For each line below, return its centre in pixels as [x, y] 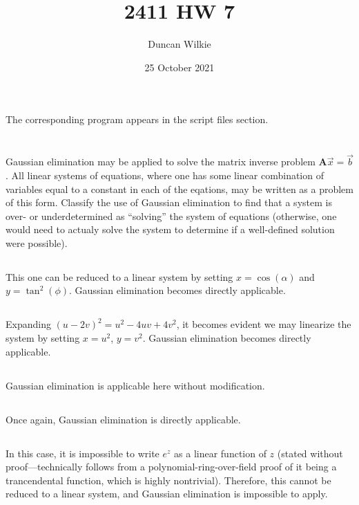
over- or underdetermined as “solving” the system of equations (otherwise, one [171, 215]
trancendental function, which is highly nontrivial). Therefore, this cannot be [168, 480]
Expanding [28, 324]
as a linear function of [220, 453]
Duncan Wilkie [179, 44]
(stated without [310, 453]
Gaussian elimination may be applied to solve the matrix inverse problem [161, 162]
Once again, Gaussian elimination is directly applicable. [123, 419]
